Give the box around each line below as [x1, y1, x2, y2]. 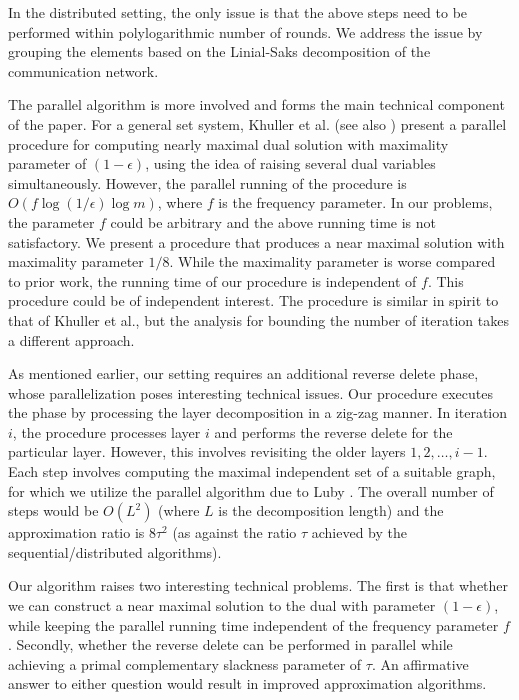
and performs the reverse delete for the [214, 421, 453, 442]
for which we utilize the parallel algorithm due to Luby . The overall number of [8, 480, 494, 501]
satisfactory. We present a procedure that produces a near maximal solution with [8, 231, 505, 252]
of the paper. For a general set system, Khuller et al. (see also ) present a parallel [8, 113, 507, 134]
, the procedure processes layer [12, 421, 201, 442]
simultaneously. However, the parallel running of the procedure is [8, 172, 407, 193]
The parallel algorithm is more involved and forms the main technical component [8, 94, 505, 115]
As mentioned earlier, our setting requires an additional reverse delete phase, [8, 363, 479, 384]
